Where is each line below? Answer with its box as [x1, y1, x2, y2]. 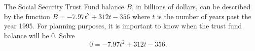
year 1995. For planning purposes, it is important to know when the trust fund [4, 21, 242, 31]
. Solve [55, 30, 75, 40]
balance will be [4, 30, 49, 40]
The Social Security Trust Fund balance [4, 1, 124, 11]
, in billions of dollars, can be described [132, 1, 251, 11]
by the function [4, 11, 50, 21]
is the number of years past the [157, 11, 252, 21]
